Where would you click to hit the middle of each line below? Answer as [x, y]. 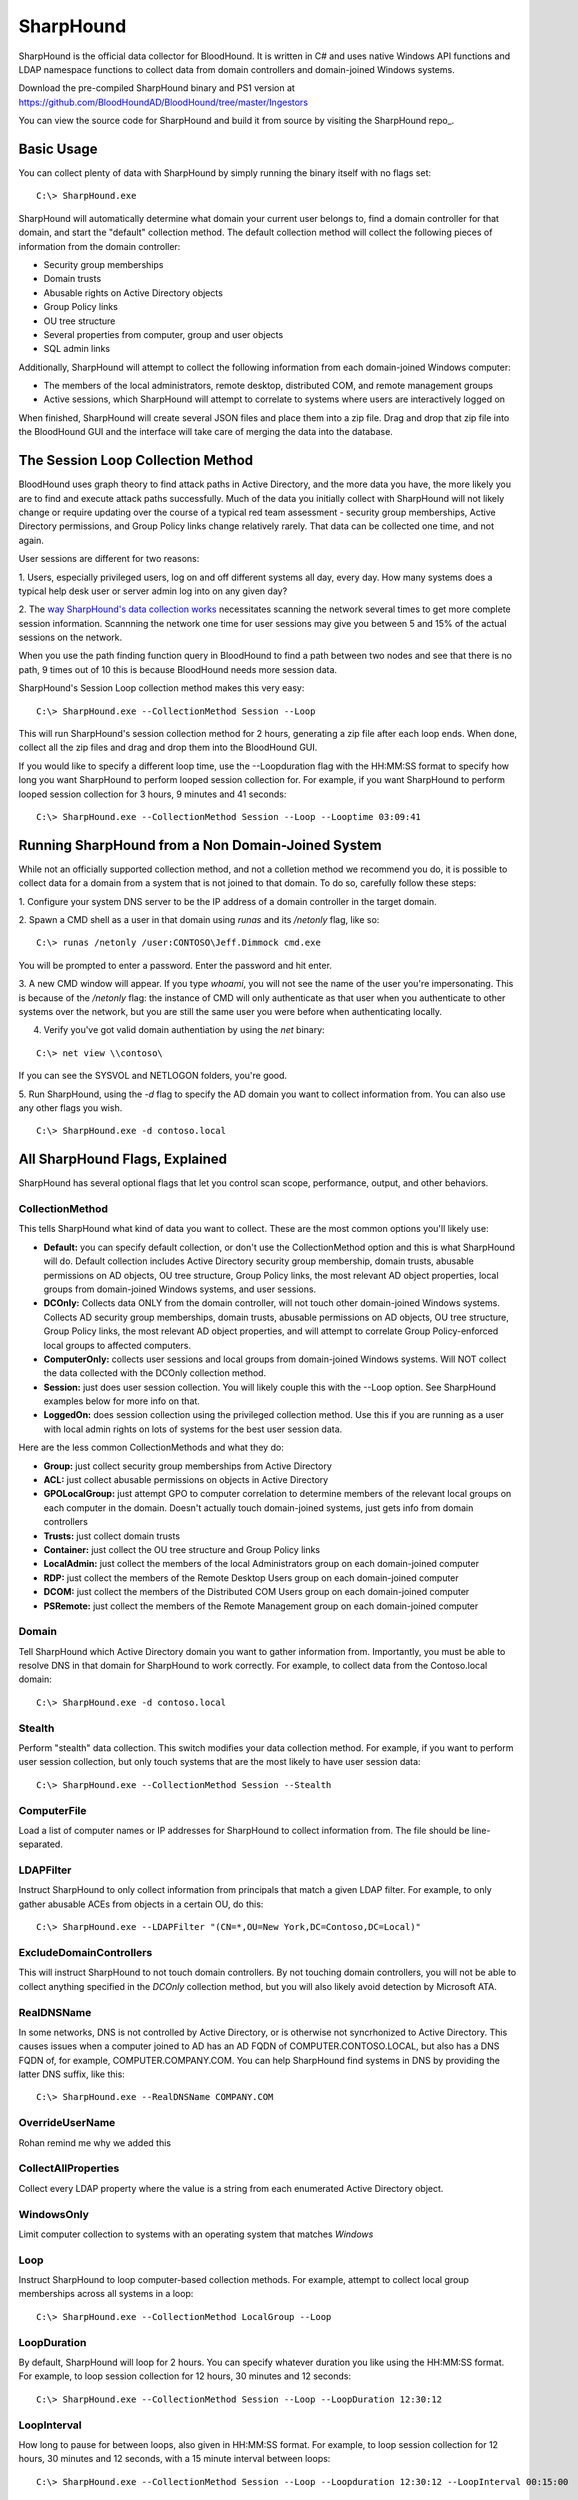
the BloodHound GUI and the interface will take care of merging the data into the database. [206, 432]
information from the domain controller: [99, 246]
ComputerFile [52, 1810]
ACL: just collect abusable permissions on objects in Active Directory [186, 1480]
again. [31, 540]
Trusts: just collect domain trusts [111, 1536]
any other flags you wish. [70, 1107]
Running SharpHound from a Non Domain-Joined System [200, 845]
